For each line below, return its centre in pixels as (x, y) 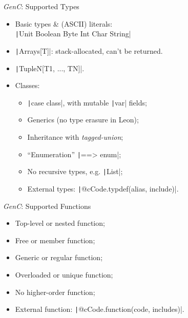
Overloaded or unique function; (64, 274)
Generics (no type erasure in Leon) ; (83, 120)
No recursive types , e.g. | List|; (75, 171)
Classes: (27, 85)
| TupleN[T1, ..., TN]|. (50, 68)
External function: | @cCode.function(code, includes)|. (100, 309)
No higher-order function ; (55, 292)
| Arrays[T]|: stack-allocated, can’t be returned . (89, 50)
